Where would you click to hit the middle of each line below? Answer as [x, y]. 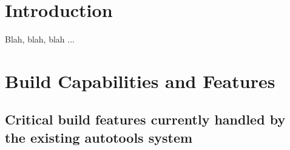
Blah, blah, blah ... [40, 39]
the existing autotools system [99, 137]
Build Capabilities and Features [140, 80]
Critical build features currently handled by [145, 119]
